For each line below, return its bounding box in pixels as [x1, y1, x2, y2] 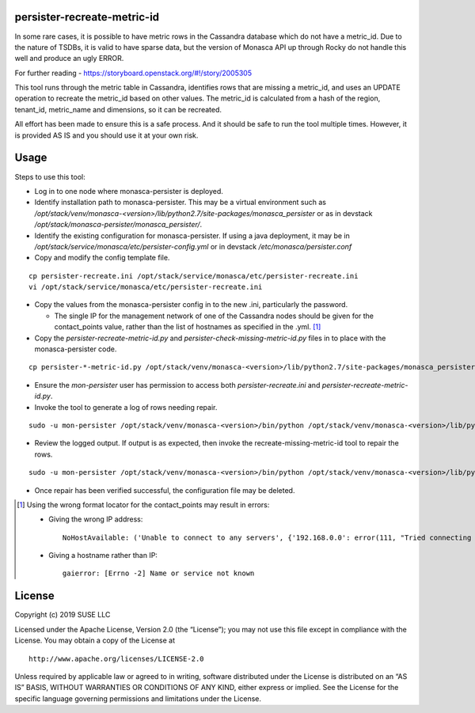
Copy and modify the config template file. [34, 253, 170, 263]
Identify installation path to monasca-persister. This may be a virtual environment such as [34, 198, 326, 207]
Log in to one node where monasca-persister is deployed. [34, 186, 223, 195]
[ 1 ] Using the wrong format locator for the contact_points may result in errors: [17, 499, 270, 510]
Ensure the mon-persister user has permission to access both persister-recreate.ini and [34, 380, 321, 389]
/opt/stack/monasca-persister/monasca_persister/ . [34, 220, 203, 229]
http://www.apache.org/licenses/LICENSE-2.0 [28, 654, 205, 663]
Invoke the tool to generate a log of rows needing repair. [34, 402, 218, 411]
